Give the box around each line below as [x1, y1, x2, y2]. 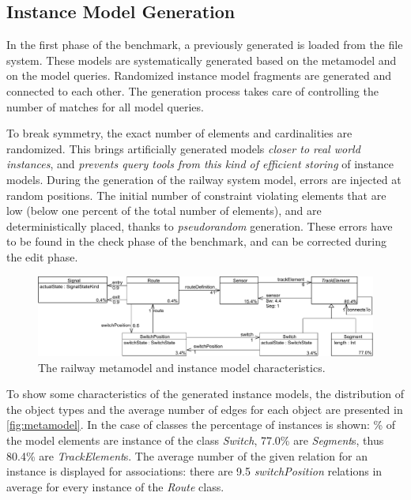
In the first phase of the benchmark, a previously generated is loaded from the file [6, 36, 403, 53]
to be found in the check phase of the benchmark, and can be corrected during [6, 233, 386, 250]
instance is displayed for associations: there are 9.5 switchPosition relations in [6, 463, 383, 479]
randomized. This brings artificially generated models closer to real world [6, 140, 360, 156]
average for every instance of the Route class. [6, 478, 224, 494]
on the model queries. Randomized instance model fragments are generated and [6, 67, 392, 84]
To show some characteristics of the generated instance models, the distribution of [6, 385, 405, 402]
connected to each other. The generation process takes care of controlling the [6, 82, 379, 99]
